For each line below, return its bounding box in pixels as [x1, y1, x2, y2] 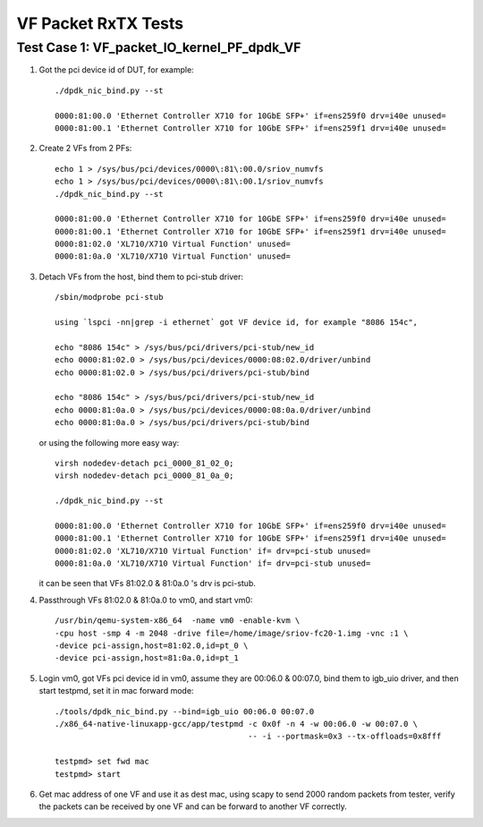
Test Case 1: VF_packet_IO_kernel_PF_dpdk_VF [16, 39, 301, 55]
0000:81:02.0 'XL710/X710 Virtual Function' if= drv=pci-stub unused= [55, 546, 371, 556]
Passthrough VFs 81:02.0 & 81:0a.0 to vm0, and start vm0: [38, 594, 253, 605]
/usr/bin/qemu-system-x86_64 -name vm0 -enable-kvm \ [55, 616, 301, 626]
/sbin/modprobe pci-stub [55, 292, 164, 303]
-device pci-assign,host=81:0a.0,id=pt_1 [55, 653, 239, 663]
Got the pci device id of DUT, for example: [38, 64, 194, 75]
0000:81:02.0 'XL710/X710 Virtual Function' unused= [55, 239, 291, 250]
